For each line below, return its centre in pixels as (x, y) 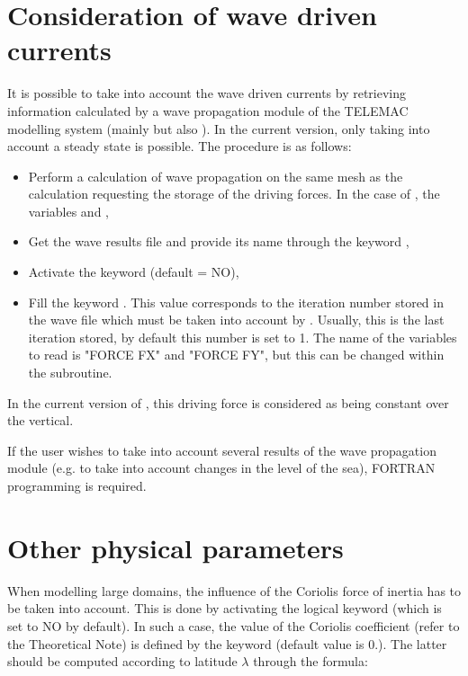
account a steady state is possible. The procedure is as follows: (180, 146)
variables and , (68, 211)
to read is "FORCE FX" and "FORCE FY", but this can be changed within (236, 355)
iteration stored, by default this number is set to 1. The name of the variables (243, 337)
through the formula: (310, 661)
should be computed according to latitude (122, 661)
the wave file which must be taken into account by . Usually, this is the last (236, 320)
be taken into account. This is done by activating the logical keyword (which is (225, 608)
